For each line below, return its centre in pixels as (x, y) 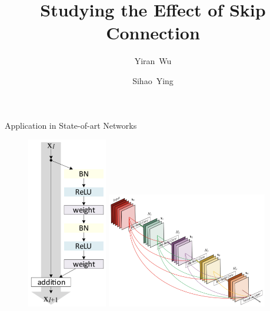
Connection (153, 33)
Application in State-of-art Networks (71, 125)
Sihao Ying (153, 80)
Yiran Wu (153, 61)
